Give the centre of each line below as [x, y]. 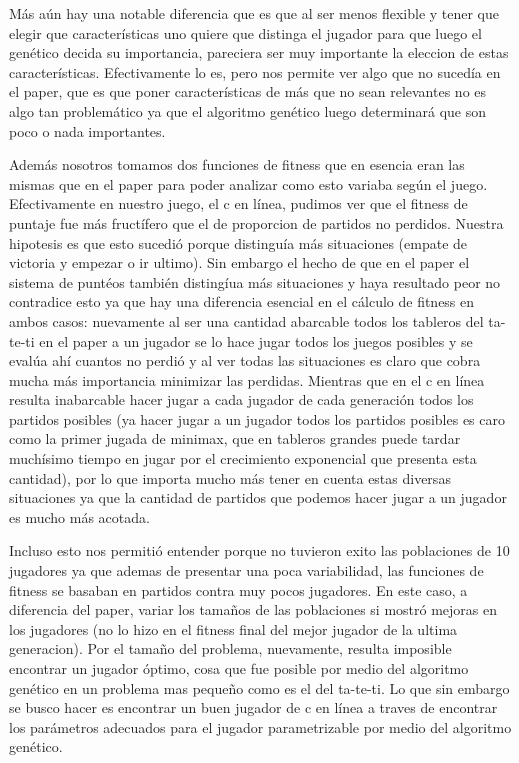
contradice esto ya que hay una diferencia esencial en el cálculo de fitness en [242, 301]
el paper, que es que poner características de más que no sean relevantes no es [248, 91]
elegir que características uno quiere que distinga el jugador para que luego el [245, 32]
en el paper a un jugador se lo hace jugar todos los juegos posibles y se [256, 340]
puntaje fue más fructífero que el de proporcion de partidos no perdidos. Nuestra [256, 222]
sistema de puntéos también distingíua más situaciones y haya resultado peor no [255, 281]
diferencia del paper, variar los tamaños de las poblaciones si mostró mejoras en [253, 609]
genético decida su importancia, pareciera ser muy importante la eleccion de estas [259, 52]
